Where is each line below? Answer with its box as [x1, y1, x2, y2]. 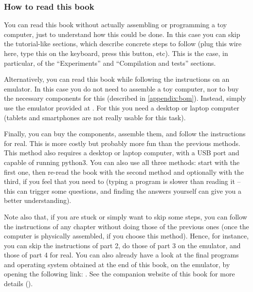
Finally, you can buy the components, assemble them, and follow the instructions [4, 128, 246, 139]
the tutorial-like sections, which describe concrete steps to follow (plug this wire [4, 38, 242, 49]
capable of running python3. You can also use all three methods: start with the [4, 157, 240, 167]
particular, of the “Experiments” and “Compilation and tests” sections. [4, 57, 216, 68]
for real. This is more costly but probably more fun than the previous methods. [4, 138, 240, 148]
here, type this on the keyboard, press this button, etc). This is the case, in [4, 48, 228, 58]
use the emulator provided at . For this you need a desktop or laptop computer [4, 102, 239, 112]
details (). [4, 278, 33, 289]
